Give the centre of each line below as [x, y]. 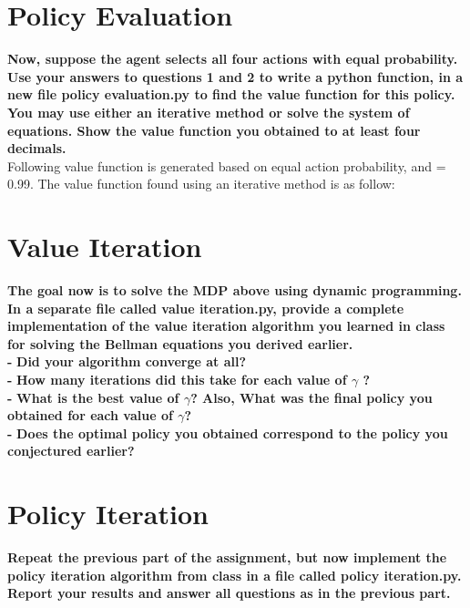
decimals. [37, 148]
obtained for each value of [90, 415]
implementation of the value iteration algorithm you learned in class [226, 326]
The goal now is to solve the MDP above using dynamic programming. [235, 290]
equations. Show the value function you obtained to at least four [214, 130]
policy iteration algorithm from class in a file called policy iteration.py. [235, 575]
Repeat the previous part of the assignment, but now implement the [227, 557]
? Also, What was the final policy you [312, 397]
